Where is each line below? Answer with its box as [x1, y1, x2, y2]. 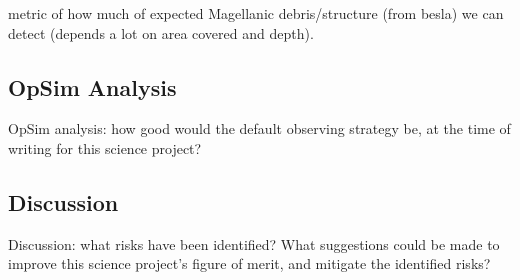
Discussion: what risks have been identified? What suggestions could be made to [8, 233, 500, 254]
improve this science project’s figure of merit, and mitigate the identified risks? [8, 253, 491, 274]
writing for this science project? [8, 137, 202, 158]
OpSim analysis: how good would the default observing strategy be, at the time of [8, 118, 511, 139]
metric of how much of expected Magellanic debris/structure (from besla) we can [8, 3, 504, 23]
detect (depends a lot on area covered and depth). [8, 22, 314, 43]
